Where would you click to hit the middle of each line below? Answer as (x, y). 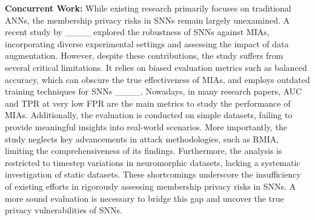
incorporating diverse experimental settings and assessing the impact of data (147, 43)
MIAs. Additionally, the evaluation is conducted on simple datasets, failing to (149, 115)
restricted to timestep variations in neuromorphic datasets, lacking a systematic (153, 162)
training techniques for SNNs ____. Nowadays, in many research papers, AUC (154, 91)
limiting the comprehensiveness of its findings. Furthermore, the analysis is (144, 151)
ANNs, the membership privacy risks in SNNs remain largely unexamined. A (147, 20)
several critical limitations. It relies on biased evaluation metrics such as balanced (156, 67)
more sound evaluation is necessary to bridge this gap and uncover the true (144, 198)
